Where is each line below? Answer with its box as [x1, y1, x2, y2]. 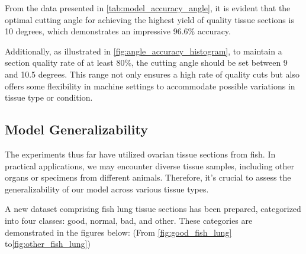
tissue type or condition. [5, 91, 93, 104]
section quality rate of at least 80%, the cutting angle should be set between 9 [5, 56, 288, 69]
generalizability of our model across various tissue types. [5, 182, 209, 195]
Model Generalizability [5, 120, 148, 139]
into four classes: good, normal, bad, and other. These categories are [5, 214, 253, 226]
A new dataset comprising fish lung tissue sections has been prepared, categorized [5, 202, 301, 215]
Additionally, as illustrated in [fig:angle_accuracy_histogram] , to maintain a [5, 44, 282, 57]
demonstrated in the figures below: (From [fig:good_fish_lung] [5, 226, 232, 238]
